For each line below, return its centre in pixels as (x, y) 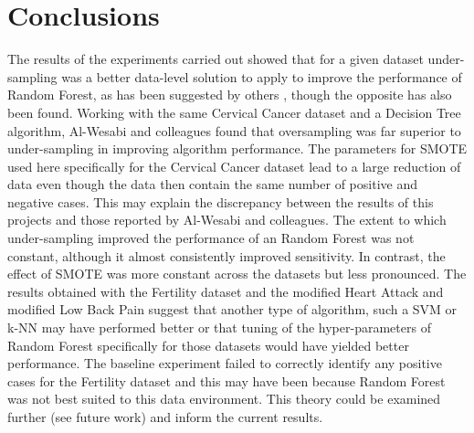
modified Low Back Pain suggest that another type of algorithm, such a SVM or (232, 309)
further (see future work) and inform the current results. (165, 417)
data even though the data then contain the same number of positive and (212, 184)
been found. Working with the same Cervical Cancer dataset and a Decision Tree (234, 112)
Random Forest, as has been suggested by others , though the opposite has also (230, 95)
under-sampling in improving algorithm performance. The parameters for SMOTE (237, 148)
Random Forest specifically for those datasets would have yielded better (208, 345)
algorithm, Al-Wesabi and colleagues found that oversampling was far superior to (234, 130)
